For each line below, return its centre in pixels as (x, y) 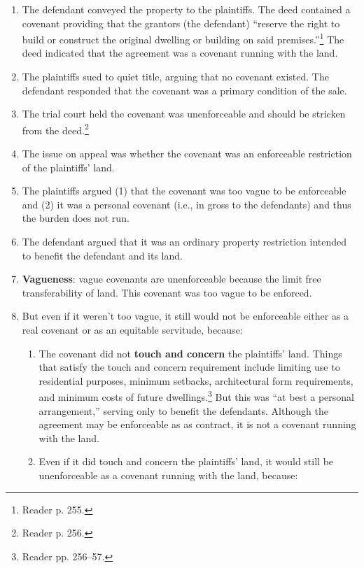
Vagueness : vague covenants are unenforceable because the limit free (171, 279)
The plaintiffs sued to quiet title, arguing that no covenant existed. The (175, 77)
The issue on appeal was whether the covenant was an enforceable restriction (187, 154)
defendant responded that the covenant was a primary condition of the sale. (184, 90)
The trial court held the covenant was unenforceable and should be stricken (184, 114)
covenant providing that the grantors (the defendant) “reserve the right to (181, 23)
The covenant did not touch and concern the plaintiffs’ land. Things (190, 353)
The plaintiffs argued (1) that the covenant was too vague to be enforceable (184, 191)
